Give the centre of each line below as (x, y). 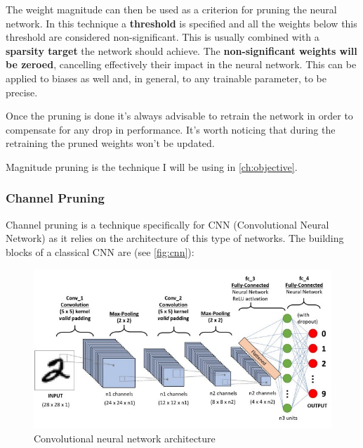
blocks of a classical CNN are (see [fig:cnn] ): (100, 251)
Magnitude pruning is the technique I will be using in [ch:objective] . (152, 166)
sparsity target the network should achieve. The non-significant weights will (181, 50)
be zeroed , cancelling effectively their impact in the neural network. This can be (181, 64)
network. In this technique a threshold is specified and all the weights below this (181, 23)
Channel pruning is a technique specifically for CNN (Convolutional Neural (167, 224)
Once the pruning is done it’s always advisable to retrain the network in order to (179, 116)
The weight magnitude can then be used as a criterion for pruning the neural (171, 9)
